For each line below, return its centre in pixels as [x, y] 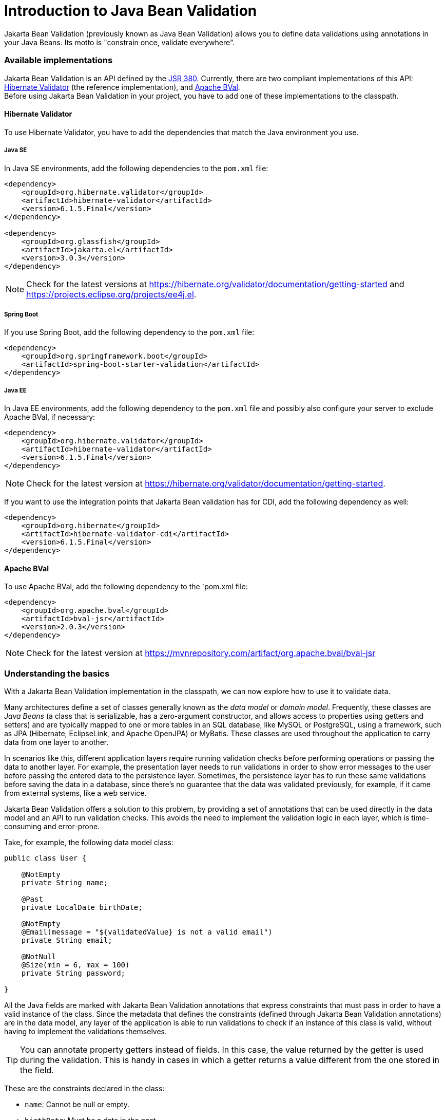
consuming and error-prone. [52, 827]
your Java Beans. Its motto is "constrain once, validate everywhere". [120, 42]
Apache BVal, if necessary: [50, 417]
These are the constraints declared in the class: [84, 1089]
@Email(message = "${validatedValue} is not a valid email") [147, 932]
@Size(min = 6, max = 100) [75, 965]
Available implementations [59, 60]
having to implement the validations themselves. [86, 1032]
